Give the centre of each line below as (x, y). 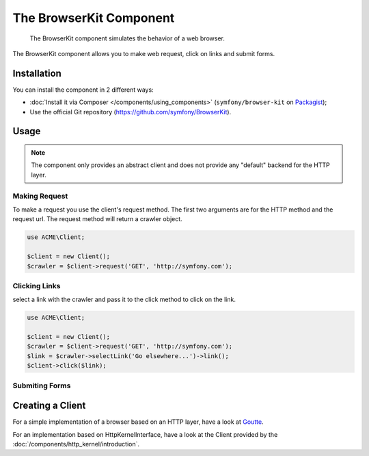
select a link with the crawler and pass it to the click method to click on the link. (124, 300)
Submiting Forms (42, 385)
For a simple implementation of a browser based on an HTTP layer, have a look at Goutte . (138, 422)
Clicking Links (37, 286)
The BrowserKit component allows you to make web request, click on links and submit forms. (144, 53)
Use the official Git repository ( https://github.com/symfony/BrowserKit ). (131, 112)
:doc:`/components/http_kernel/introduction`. (76, 444)
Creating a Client (49, 406)
